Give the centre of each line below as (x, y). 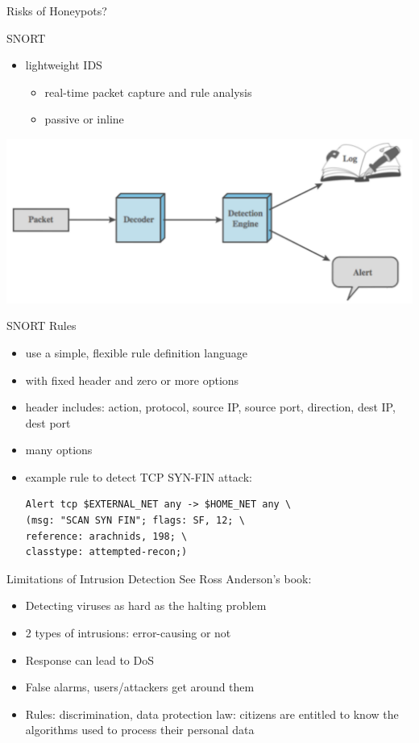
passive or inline (84, 119)
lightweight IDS (64, 65)
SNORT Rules (41, 326)
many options (59, 450)
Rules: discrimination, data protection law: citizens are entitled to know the (212, 714)
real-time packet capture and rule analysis (148, 92)
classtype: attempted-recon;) (106, 552)
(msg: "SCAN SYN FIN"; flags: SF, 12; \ (135, 521)
